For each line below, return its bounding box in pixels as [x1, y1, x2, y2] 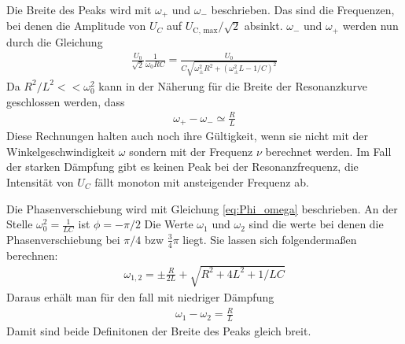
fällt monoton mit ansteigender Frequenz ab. [94, 173, 309, 190]
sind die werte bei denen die [249, 216, 384, 232]
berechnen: [6, 246, 58, 263]
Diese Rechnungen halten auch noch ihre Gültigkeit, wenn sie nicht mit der [6, 128, 368, 144]
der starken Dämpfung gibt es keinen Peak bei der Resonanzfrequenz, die [6, 158, 359, 175]
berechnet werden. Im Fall [265, 142, 392, 159]
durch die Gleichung [6, 33, 103, 50]
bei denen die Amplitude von [6, 17, 146, 34]
